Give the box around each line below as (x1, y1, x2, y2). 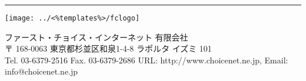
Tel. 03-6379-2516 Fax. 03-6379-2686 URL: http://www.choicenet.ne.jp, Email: (5, 53, 288, 66)
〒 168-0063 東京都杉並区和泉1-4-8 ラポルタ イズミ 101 (5, 42, 212, 55)
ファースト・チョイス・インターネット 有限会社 (5, 31, 188, 43)
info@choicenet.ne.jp (5, 65, 78, 77)
